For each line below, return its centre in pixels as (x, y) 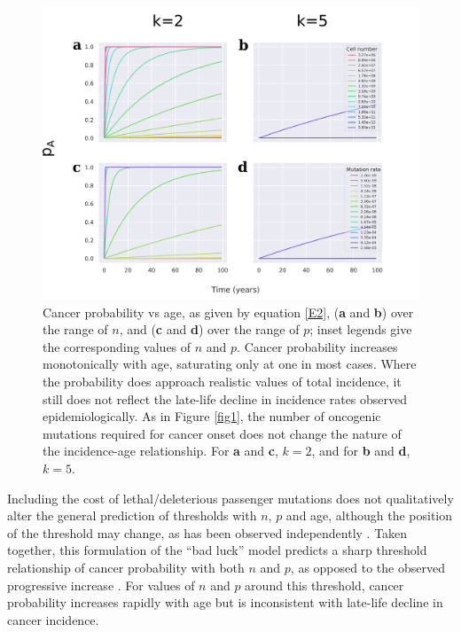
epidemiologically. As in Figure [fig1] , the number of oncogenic (212, 416)
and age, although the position (369, 515)
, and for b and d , (361, 451)
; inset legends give (361, 329)
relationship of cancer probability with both (126, 567)
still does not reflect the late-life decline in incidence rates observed (225, 398)
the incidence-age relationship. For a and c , (160, 451)
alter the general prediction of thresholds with (132, 515)
